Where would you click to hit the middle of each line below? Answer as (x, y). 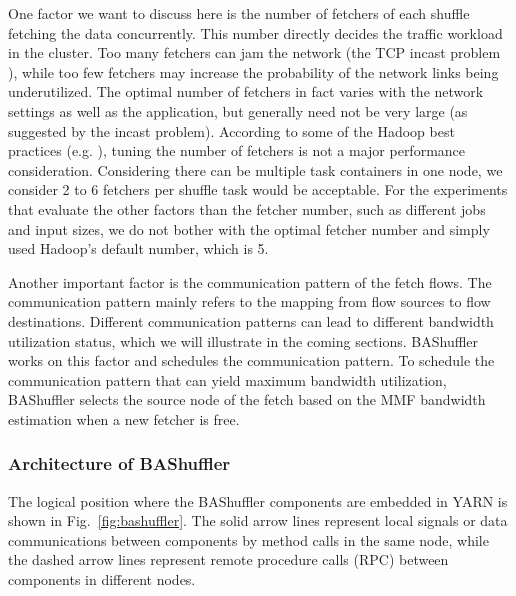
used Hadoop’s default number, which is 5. (138, 248)
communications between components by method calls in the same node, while (248, 539)
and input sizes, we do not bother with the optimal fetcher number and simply (249, 228)
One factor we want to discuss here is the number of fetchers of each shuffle (239, 13)
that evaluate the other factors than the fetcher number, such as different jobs (247, 208)
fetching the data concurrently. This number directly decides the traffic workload (255, 32)
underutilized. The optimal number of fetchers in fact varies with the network (246, 91)
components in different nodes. (102, 579)
